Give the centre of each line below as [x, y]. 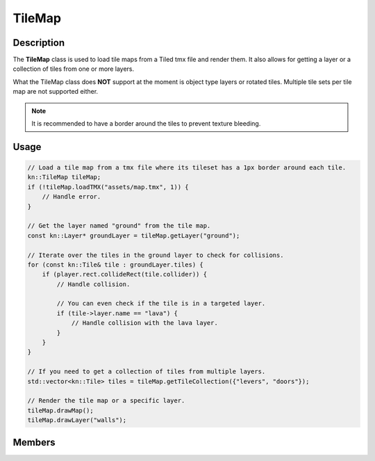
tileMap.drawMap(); [60, 410]
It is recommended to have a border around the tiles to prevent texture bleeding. [146, 124]
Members [34, 442]
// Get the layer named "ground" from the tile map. [119, 226]
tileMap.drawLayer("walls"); [77, 420]
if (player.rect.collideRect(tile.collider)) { [125, 275]
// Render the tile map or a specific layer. [106, 401]
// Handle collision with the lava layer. [144, 323]
